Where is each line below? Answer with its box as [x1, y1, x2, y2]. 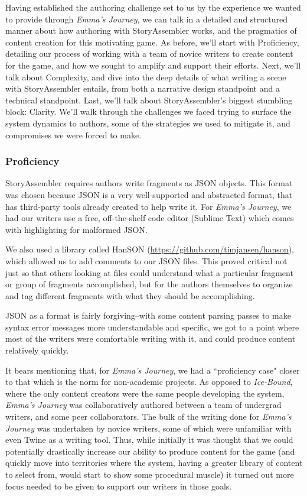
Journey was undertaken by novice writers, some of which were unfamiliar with [5, 422, 292, 434]
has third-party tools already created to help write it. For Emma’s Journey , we [5, 200, 292, 212]
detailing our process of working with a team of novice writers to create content [5, 47, 293, 60]
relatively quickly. [5, 344, 69, 356]
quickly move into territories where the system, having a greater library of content [5, 456, 303, 469]
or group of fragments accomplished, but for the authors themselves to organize [5, 278, 293, 290]
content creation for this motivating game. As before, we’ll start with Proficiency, [5, 35, 299, 48]
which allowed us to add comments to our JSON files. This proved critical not [5, 254, 288, 267]
